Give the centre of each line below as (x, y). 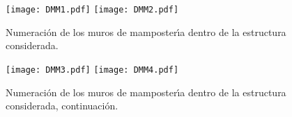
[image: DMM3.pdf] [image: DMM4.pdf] (92, 70)
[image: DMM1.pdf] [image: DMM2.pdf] (92, 10)
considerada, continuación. (62, 106)
